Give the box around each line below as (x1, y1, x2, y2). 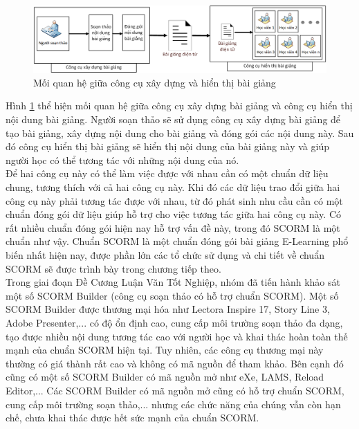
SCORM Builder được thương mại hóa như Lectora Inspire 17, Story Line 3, (6, 302, 330, 316)
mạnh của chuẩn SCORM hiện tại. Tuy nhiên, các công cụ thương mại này (6, 343, 324, 357)
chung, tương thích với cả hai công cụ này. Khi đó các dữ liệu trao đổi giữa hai (6, 180, 340, 194)
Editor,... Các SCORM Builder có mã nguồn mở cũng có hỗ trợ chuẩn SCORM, (6, 383, 344, 397)
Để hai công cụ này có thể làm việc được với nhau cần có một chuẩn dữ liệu (6, 166, 329, 181)
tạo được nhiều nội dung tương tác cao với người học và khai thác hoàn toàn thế (6, 329, 348, 343)
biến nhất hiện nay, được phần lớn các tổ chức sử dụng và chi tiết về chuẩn (6, 248, 324, 262)
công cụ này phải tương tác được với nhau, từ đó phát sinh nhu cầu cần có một (6, 193, 343, 208)
